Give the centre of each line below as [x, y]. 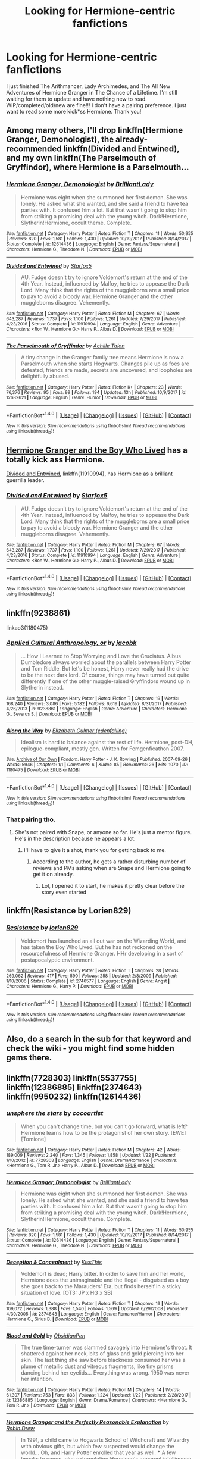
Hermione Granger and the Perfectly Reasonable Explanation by [87, 1422]
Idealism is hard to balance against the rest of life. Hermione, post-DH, [107, 742]
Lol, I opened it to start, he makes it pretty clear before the [113, 886]
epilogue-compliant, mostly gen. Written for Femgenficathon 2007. [102, 749]
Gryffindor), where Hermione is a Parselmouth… [98, 167]
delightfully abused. [45, 376]
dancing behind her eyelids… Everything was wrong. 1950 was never [105, 1372]
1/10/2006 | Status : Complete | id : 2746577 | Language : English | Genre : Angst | [88, 981]
